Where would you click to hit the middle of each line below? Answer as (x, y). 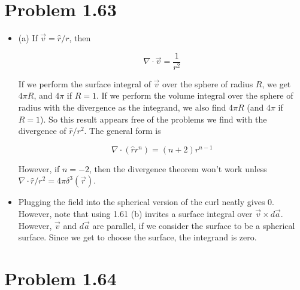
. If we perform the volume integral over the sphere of (195, 95)
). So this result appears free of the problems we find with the (154, 119)
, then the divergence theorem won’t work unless (178, 168)
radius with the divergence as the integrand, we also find (122, 107)
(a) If (28, 38)
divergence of (42, 131)
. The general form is (122, 131)
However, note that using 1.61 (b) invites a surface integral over (135, 214)
